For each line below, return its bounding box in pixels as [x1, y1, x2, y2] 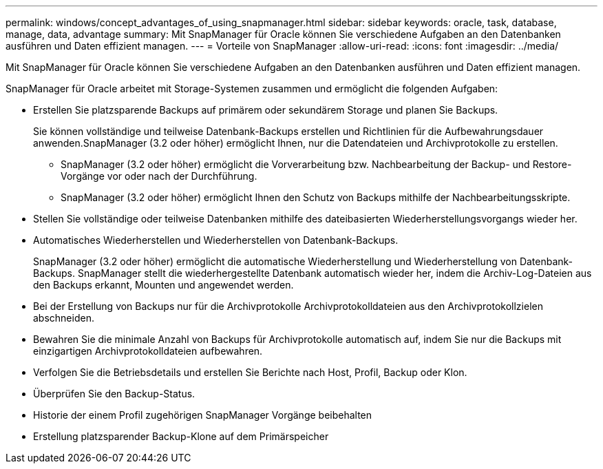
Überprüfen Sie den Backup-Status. [33, 388, 195, 399]
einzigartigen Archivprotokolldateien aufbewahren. [33, 345, 263, 357]
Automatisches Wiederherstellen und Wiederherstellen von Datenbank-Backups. [33, 234, 399, 246]
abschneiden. [33, 312, 94, 324]
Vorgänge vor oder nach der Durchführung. [61, 170, 257, 182]
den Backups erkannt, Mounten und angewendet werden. [33, 279, 294, 291]
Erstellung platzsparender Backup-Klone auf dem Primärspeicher [33, 430, 329, 442]
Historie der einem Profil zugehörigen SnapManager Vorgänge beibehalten [33, 409, 372, 421]
